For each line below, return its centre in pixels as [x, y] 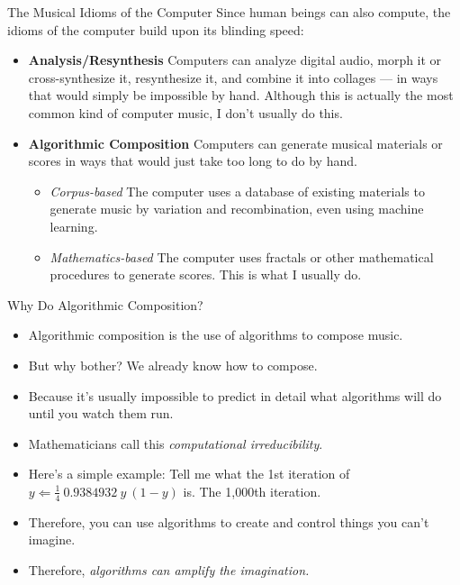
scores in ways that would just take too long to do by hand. [193, 161]
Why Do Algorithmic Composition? [105, 304]
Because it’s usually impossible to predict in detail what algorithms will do [235, 395]
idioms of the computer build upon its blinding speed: [156, 29]
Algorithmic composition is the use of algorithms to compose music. [216, 335]
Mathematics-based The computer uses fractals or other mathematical [242, 256]
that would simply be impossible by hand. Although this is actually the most [241, 95]
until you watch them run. [101, 413]
